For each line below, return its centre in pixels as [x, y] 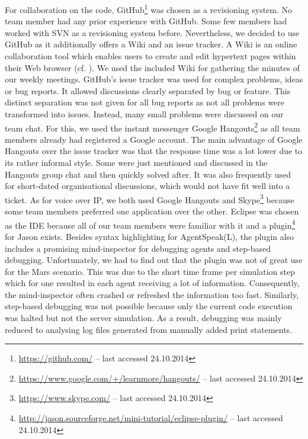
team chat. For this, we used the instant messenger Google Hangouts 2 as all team [153, 127]
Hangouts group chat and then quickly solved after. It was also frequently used [148, 174]
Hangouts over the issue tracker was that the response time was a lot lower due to [154, 151]
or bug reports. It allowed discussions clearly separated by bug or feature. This [148, 90]
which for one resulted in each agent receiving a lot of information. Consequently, [152, 283]
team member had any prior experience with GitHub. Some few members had [146, 21]
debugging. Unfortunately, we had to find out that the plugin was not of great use [154, 260]
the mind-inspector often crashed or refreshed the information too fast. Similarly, [152, 294]
